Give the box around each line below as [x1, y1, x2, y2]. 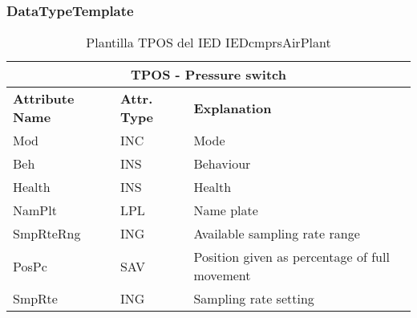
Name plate [193, 201, 258, 220]
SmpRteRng [13, 224, 81, 243]
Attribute [13, 89, 75, 108]
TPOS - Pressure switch [130, 65, 286, 84]
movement [193, 266, 251, 285]
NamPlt [13, 201, 57, 220]
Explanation [193, 98, 272, 117]
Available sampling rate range [193, 224, 360, 243]
